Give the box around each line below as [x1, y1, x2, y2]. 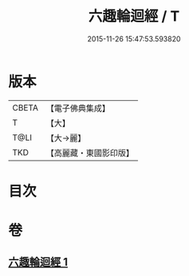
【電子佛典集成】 [45, 103, 110, 114]
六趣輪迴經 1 [8, 255, 69, 269]
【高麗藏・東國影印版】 [45, 147, 134, 158]
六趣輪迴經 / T [88, 7, 180, 25]
